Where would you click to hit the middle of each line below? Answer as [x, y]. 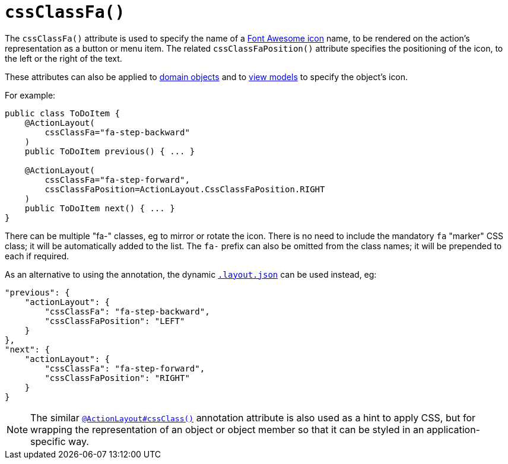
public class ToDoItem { [62, 113]
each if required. [37, 256]
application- [453, 429]
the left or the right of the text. [63, 58]
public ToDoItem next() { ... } [100, 208]
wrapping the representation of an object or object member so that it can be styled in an [227, 429]
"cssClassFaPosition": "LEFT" [115, 321]
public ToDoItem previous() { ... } [110, 151]
